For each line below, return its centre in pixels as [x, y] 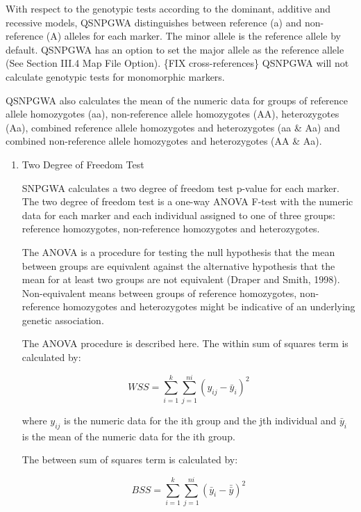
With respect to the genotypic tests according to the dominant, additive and [168, 8]
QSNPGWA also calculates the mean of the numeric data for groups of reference [177, 100]
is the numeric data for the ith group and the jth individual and [200, 420]
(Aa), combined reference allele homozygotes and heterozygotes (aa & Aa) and [173, 127]
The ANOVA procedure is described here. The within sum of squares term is [185, 343]
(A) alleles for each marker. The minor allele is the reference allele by [193, 36]
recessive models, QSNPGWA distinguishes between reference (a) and [154, 22]
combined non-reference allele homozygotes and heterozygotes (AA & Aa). [164, 141]
